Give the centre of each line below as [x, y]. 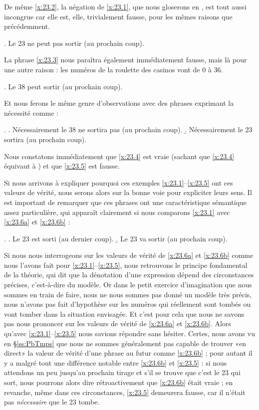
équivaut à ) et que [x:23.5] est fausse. [62, 166]
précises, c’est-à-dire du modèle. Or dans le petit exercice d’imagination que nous [128, 285]
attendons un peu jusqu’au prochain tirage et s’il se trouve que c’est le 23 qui [122, 372]
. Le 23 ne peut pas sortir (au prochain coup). [74, 43]
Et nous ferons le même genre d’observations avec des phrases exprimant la [119, 103]
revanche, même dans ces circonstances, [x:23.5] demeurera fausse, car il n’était [125, 392]
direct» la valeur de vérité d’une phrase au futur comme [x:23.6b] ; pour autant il [128, 353]
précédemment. [27, 26]
